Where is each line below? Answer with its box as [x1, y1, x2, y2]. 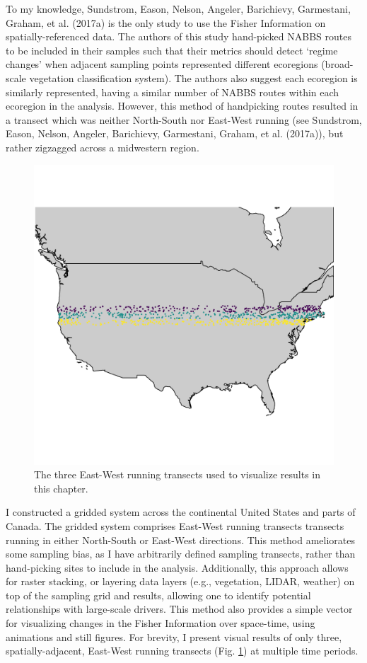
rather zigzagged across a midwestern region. [6, 139, 199, 154]
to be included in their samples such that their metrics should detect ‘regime [6, 42, 338, 57]
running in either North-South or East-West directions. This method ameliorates [6, 532, 355, 547]
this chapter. [34, 480, 88, 495]
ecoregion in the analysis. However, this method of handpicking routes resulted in [6, 98, 359, 113]
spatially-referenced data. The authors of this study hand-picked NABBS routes [6, 29, 352, 44]
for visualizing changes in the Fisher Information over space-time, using [6, 616, 315, 630]
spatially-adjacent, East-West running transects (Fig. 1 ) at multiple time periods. [6, 643, 359, 658]
